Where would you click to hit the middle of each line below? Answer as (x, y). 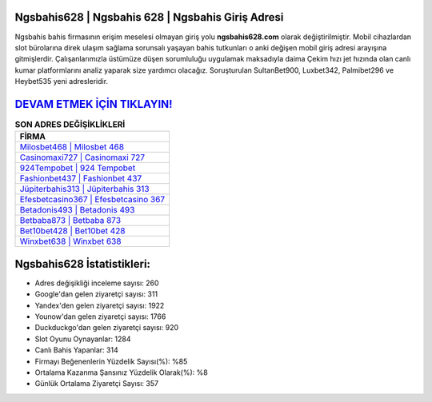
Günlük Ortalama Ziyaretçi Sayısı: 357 (97, 384)
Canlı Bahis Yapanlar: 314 (77, 350)
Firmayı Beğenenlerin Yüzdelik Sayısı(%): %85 (111, 361)
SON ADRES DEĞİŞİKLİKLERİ (70, 125)
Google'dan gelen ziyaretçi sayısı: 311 (96, 294)
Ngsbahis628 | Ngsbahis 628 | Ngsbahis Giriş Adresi (149, 17)
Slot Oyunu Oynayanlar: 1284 (83, 339)
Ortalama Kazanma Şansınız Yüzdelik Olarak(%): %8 (121, 372)
